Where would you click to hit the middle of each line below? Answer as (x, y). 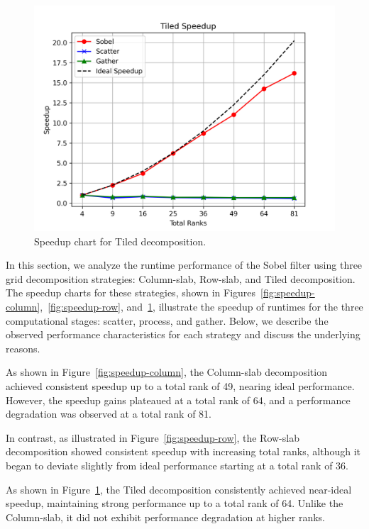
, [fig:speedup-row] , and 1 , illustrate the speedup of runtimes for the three (202, 306)
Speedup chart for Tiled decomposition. (120, 241)
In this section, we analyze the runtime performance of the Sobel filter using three (184, 265)
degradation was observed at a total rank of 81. (109, 414)
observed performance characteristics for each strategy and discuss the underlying (183, 334)
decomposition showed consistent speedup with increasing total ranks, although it (183, 451)
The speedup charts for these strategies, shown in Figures (131, 293)
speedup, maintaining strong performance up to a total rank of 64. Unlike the (175, 503)
